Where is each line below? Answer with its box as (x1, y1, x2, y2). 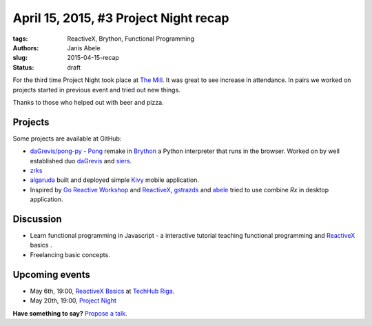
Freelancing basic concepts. (30, 250, 110, 258)
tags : (12, 34, 28, 43)
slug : (12, 54, 28, 62)
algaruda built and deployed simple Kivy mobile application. (30, 176, 200, 184)
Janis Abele (67, 43, 101, 52)
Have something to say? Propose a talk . (12, 309, 127, 317)
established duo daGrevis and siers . (30, 156, 132, 165)
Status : (12, 63, 34, 72)
